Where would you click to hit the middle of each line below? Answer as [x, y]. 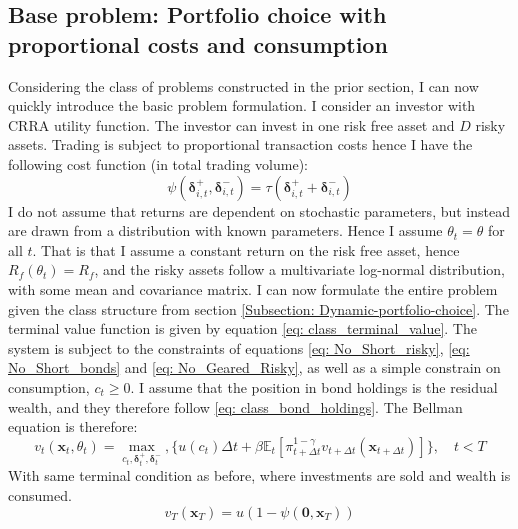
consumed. [40, 495]
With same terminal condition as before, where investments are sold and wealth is [259, 475]
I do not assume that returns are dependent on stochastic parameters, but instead [259, 210]
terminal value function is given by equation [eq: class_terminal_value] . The [242, 328]
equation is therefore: [73, 426]
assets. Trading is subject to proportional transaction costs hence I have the [240, 144]
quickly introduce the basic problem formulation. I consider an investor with [242, 105]
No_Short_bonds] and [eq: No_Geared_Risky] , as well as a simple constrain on [254, 367]
